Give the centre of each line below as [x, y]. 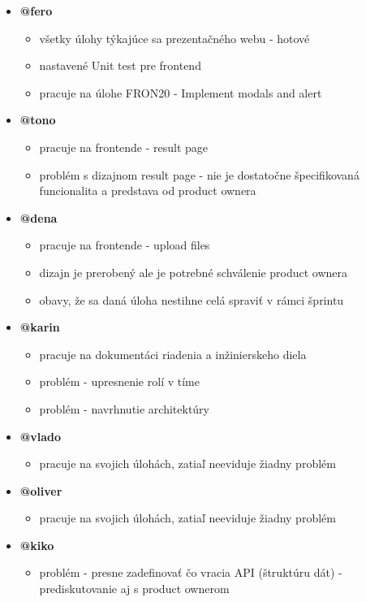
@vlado [41, 436]
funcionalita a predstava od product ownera [148, 191]
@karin [40, 327]
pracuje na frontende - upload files [125, 245]
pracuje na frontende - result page [124, 147]
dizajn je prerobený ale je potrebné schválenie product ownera [194, 272]
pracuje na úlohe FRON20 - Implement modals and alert [181, 92]
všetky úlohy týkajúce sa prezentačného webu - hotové [174, 38]
